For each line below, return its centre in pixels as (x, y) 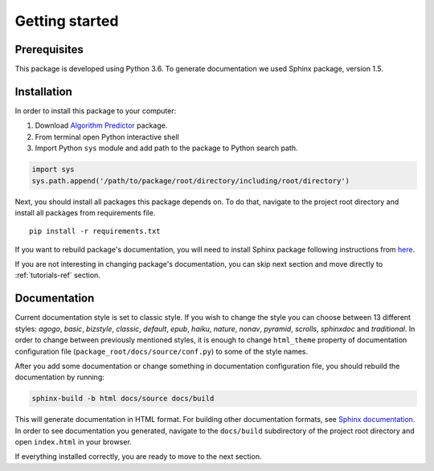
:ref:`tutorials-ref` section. (57, 275)
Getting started (67, 21)
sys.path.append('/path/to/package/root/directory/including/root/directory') (190, 180)
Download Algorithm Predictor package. (101, 125)
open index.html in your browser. (73, 442)
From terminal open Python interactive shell (107, 137)
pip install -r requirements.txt (95, 231)
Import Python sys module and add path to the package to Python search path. (166, 148)
